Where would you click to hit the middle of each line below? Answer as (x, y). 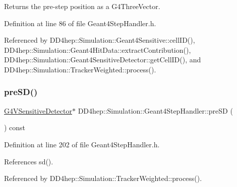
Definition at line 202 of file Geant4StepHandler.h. (82, 144)
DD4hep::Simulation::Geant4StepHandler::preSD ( (155, 110)
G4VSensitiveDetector (38, 110)
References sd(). (29, 161)
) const (15, 127)
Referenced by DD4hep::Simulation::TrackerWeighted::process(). (103, 178)
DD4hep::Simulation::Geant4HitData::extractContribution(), (98, 50)
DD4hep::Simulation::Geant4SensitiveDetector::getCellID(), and (103, 60)
